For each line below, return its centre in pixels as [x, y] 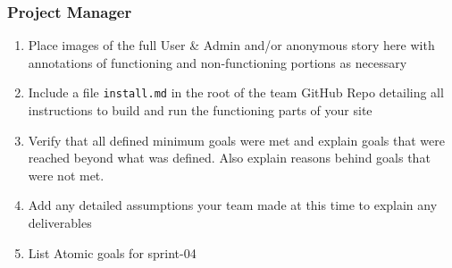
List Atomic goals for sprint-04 [112, 252]
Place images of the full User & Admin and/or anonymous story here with [231, 45]
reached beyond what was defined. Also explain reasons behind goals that [229, 158]
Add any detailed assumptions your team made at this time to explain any [233, 205]
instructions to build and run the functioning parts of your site [200, 110]
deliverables [60, 223]
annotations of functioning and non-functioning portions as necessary [218, 62]
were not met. [66, 175]
